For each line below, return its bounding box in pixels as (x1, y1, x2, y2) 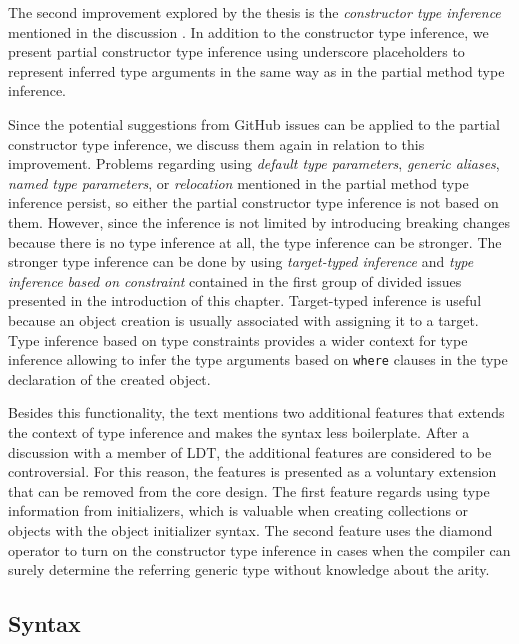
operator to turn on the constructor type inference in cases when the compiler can (8, 539, 511, 560)
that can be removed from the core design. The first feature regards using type (8, 480, 490, 501)
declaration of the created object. (8, 368, 211, 389)
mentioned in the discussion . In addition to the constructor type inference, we (8, 21, 489, 42)
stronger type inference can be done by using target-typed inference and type (8, 251, 474, 272)
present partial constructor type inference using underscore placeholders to (8, 41, 465, 62)
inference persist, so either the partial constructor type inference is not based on (8, 192, 499, 213)
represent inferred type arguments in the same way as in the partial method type (8, 60, 505, 81)
